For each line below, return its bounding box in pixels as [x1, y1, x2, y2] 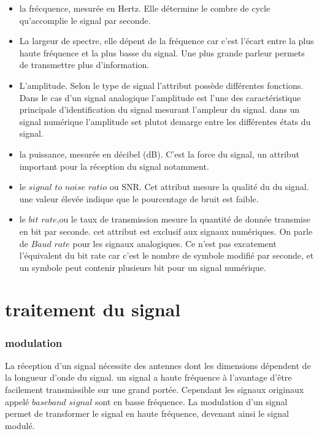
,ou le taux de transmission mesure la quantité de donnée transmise [56, 213, 310, 226]
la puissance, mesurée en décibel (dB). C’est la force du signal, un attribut [19, 147, 299, 160]
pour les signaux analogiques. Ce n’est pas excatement [72, 237, 277, 249]
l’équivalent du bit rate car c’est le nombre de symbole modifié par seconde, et [19, 249, 314, 262]
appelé [5, 395, 29, 408]
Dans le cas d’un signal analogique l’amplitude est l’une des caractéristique [19, 91, 301, 104]
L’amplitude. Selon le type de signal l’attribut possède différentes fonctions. [19, 78, 304, 91]
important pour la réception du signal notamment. [19, 159, 209, 172]
